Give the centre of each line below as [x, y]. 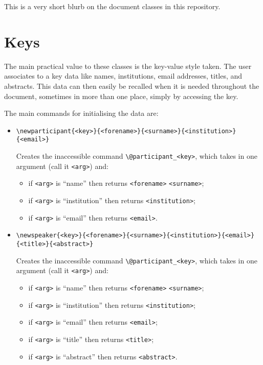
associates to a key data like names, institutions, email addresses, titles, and [123, 76]
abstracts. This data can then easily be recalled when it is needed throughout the [132, 86]
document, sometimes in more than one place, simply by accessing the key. [121, 96]
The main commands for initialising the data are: [81, 113]
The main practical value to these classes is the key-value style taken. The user [128, 66]
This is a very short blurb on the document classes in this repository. [112, 6]
